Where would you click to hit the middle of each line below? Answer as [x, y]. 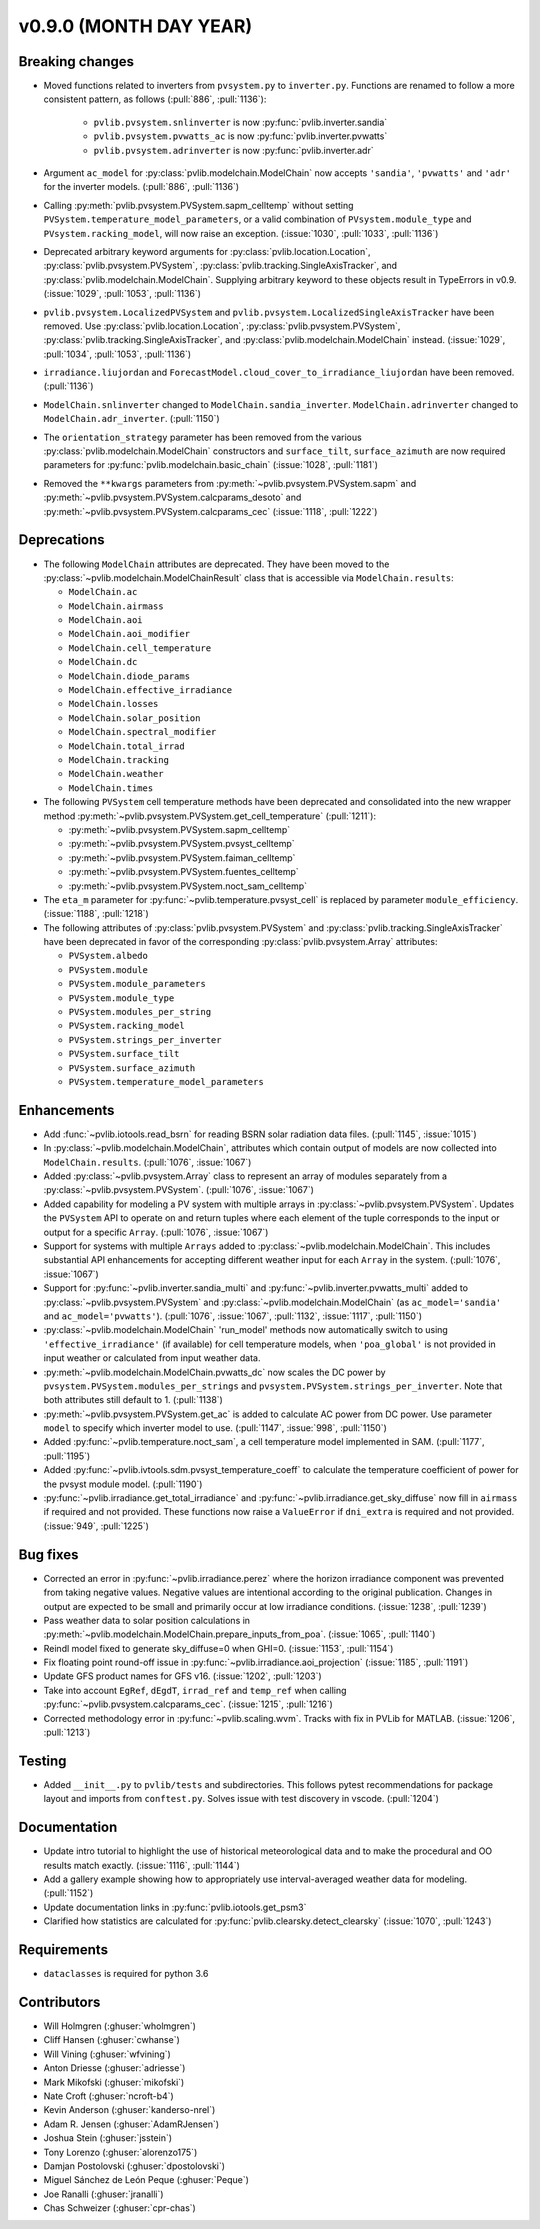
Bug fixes [48, 1554]
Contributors [59, 2001]
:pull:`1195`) [67, 1456]
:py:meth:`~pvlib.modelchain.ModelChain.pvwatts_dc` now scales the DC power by [214, 1372]
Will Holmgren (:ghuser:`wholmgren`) [120, 2026]
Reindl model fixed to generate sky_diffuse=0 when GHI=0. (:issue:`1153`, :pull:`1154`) [218, 1648]
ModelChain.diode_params [129, 676]
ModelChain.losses [113, 704]
